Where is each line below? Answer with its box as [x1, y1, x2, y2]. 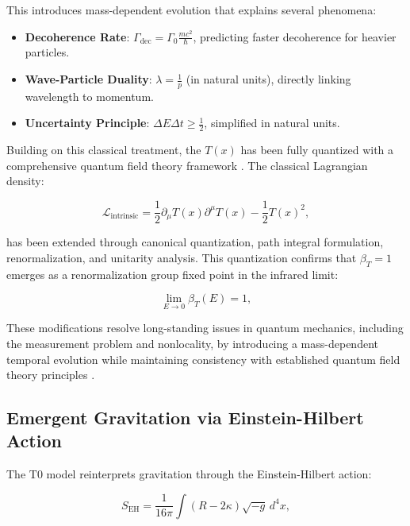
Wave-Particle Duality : [25, 71, 152, 87]
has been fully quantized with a [240, 141, 394, 158]
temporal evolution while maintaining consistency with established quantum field [6, 350, 400, 367]
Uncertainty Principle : [25, 114, 150, 131]
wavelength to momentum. [25, 87, 154, 104]
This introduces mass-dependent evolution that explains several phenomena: [6, 2, 377, 17]
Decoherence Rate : [25, 28, 130, 44]
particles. [25, 44, 70, 60]
